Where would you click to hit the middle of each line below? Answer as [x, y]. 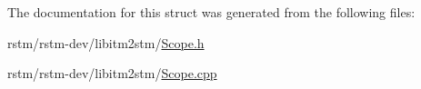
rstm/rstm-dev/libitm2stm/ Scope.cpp [112, 73]
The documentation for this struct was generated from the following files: [211, 12]
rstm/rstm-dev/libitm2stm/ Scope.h [106, 42]
